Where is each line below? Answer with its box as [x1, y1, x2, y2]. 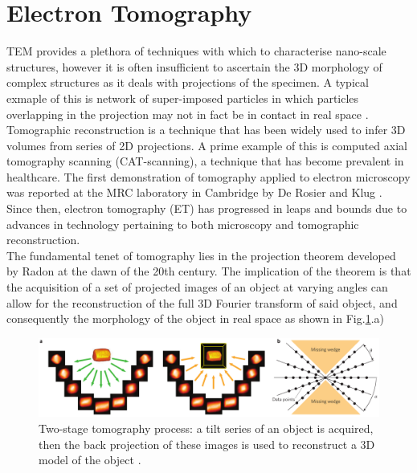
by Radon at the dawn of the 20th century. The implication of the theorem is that [6, 263, 411, 279]
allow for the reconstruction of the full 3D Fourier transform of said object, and [6, 294, 398, 311]
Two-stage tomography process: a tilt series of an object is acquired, [39, 419, 374, 436]
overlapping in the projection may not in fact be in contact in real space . [6, 105, 369, 122]
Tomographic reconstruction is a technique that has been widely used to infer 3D [6, 121, 406, 138]
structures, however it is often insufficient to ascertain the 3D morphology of [6, 58, 382, 75]
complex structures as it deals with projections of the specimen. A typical [6, 74, 369, 91]
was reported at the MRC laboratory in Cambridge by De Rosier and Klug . [6, 184, 382, 201]
